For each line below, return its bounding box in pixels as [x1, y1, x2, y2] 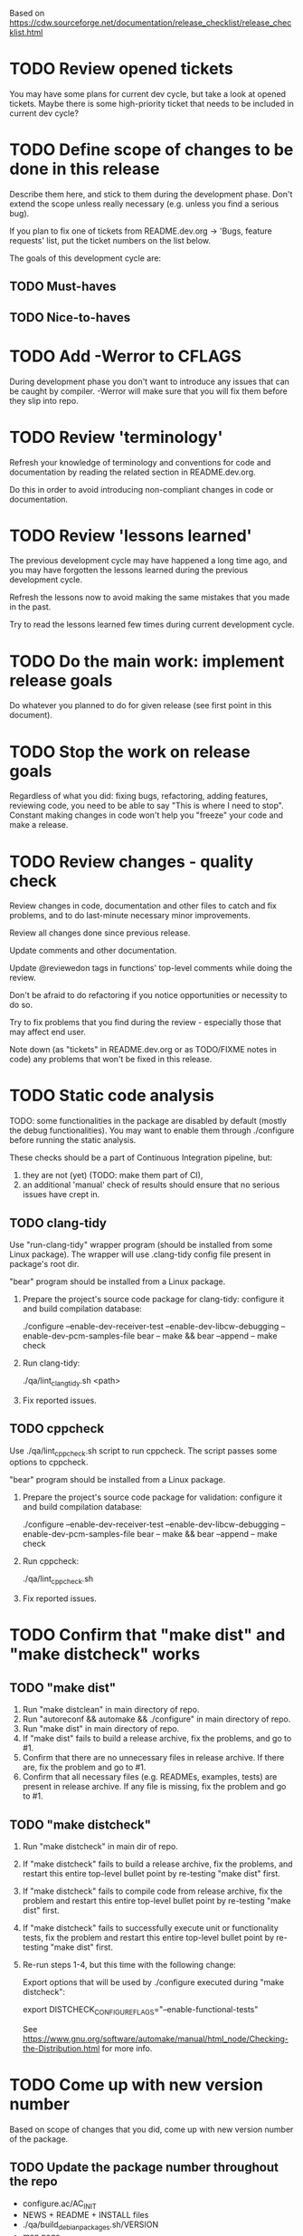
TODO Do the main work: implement [9, 651, 285, 671]
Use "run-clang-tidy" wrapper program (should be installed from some [9, 1240, 273, 1251]
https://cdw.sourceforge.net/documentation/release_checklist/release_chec [9, 17, 292, 28]
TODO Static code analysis [9, 1086, 214, 1106]
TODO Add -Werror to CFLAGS [9, 346, 242, 366]
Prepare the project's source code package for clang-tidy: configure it [22, 1294, 285, 1305]
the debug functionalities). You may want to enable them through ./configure [9, 1125, 295, 1136]
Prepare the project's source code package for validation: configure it [22, 1492, 283, 1502]
